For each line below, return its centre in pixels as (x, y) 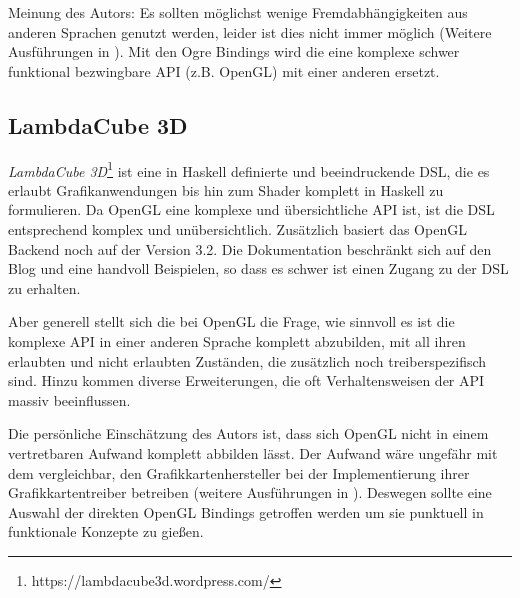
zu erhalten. (44, 287)
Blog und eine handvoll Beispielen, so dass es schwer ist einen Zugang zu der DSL (258, 268)
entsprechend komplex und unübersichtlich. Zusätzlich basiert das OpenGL (237, 229)
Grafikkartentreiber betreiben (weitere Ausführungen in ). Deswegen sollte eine (250, 492)
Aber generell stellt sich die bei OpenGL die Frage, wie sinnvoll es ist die (231, 321)
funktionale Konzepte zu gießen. (106, 531)
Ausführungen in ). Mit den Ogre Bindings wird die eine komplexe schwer (234, 51)
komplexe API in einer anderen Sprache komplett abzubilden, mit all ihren (237, 340)
